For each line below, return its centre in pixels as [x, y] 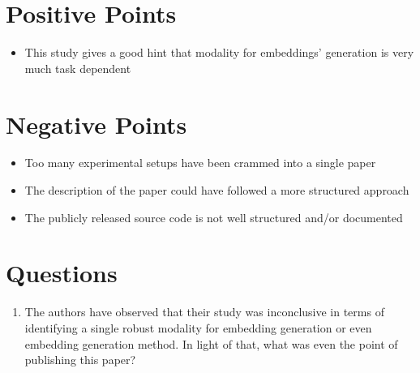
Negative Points [96, 124]
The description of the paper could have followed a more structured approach [217, 190]
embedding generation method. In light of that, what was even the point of [211, 343]
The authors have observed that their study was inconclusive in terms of [204, 312]
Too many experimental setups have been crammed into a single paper [200, 163]
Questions [62, 273]
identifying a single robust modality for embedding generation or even [198, 327]
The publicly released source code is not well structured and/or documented [214, 217]
